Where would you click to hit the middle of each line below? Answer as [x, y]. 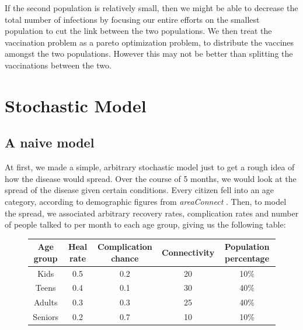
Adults [46, 302]
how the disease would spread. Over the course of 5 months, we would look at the [151, 178]
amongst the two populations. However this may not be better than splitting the [149, 54]
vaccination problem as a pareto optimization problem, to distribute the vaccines [149, 42]
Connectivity [188, 252]
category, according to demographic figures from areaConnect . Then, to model [146, 201]
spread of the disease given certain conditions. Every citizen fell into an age [140, 190]
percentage [247, 258]
